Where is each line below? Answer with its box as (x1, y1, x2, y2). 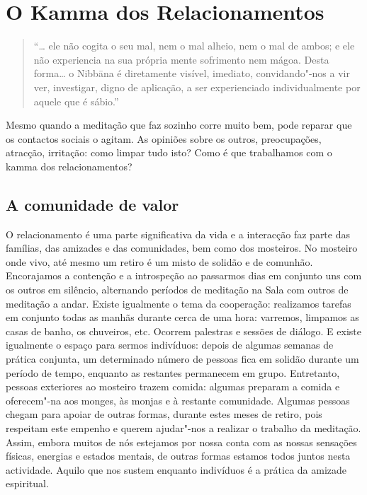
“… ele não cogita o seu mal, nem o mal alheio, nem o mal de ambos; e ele (33, 38, 355, 53)
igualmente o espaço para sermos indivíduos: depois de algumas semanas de (6, 337, 334, 352)
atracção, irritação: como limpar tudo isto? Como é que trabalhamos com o (6, 145, 332, 160)
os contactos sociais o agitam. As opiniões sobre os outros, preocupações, (6, 131, 322, 146)
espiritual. (6, 476, 49, 491)
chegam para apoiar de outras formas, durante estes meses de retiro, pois (6, 407, 322, 421)
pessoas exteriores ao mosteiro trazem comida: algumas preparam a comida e (6, 379, 340, 394)
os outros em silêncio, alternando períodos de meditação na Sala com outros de (6, 282, 349, 297)
